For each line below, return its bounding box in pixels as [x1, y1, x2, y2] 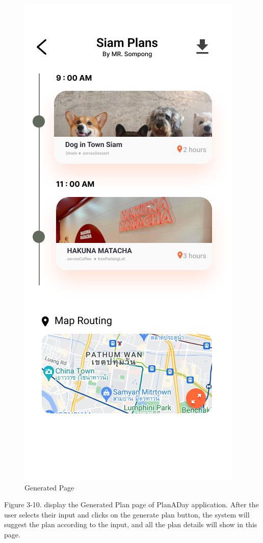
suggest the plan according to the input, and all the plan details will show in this [4, 519, 257, 530]
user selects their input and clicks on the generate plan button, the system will [4, 509, 250, 520]
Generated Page [24, 482, 74, 492]
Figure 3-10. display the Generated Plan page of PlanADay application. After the [4, 499, 259, 510]
